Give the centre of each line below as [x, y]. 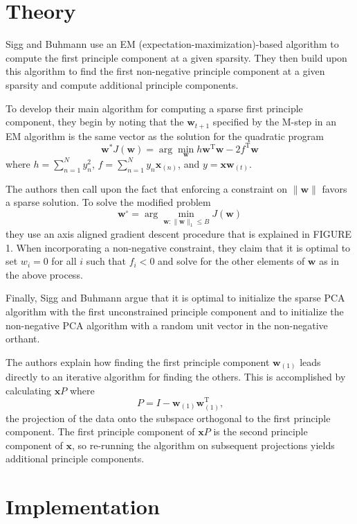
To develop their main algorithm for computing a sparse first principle [154, 108]
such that [106, 261]
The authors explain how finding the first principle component [138, 361]
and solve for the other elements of [231, 261]
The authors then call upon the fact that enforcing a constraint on [147, 188]
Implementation [83, 506]
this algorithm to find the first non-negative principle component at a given [165, 71]
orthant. [23, 339]
